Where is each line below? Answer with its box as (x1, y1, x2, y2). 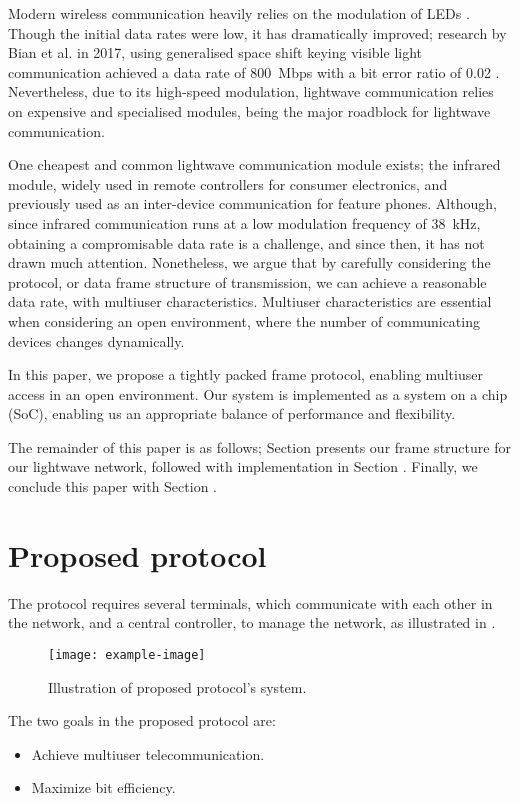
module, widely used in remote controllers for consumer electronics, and (8, 173, 448, 194)
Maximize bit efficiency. (31, 777, 176, 798)
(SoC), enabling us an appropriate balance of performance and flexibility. (8, 403, 456, 424)
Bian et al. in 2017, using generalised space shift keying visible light (8, 42, 423, 63)
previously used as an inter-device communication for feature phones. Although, (8, 193, 497, 214)
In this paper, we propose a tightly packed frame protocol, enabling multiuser (8, 364, 483, 385)
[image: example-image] (48, 647, 206, 662)
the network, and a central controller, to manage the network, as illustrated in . (8, 612, 496, 633)
